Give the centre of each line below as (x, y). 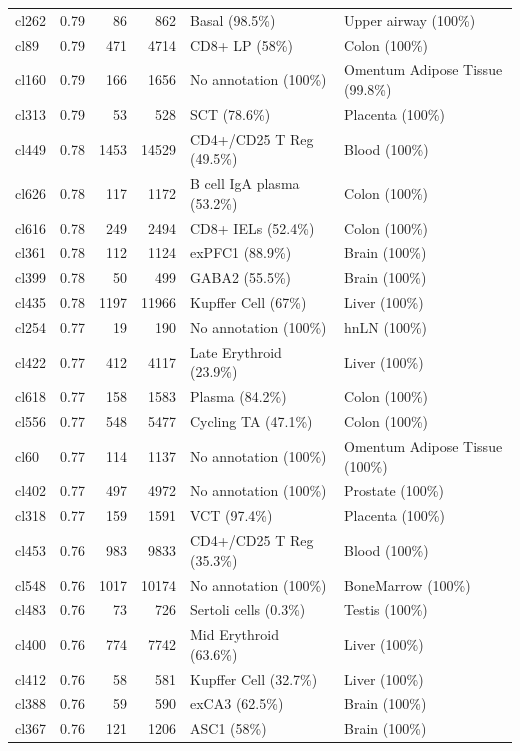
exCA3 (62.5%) (237, 703)
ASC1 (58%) (228, 728)
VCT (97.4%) (231, 515)
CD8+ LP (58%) (241, 44)
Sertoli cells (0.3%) (248, 609)
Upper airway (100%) (410, 19)
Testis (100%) (386, 609)
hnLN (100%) (386, 326)
